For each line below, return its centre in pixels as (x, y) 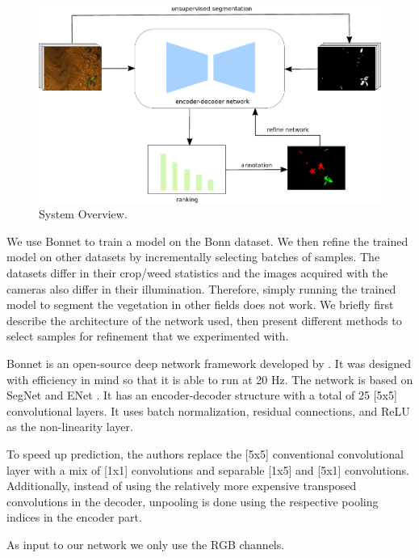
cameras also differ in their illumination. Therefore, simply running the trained (201, 288)
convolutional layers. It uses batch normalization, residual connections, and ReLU (208, 410)
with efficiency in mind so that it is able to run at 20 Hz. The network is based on (210, 379)
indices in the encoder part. (74, 517)
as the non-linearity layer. (70, 427)
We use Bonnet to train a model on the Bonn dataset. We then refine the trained (207, 241)
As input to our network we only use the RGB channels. (146, 544)
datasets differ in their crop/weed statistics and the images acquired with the (197, 273)
